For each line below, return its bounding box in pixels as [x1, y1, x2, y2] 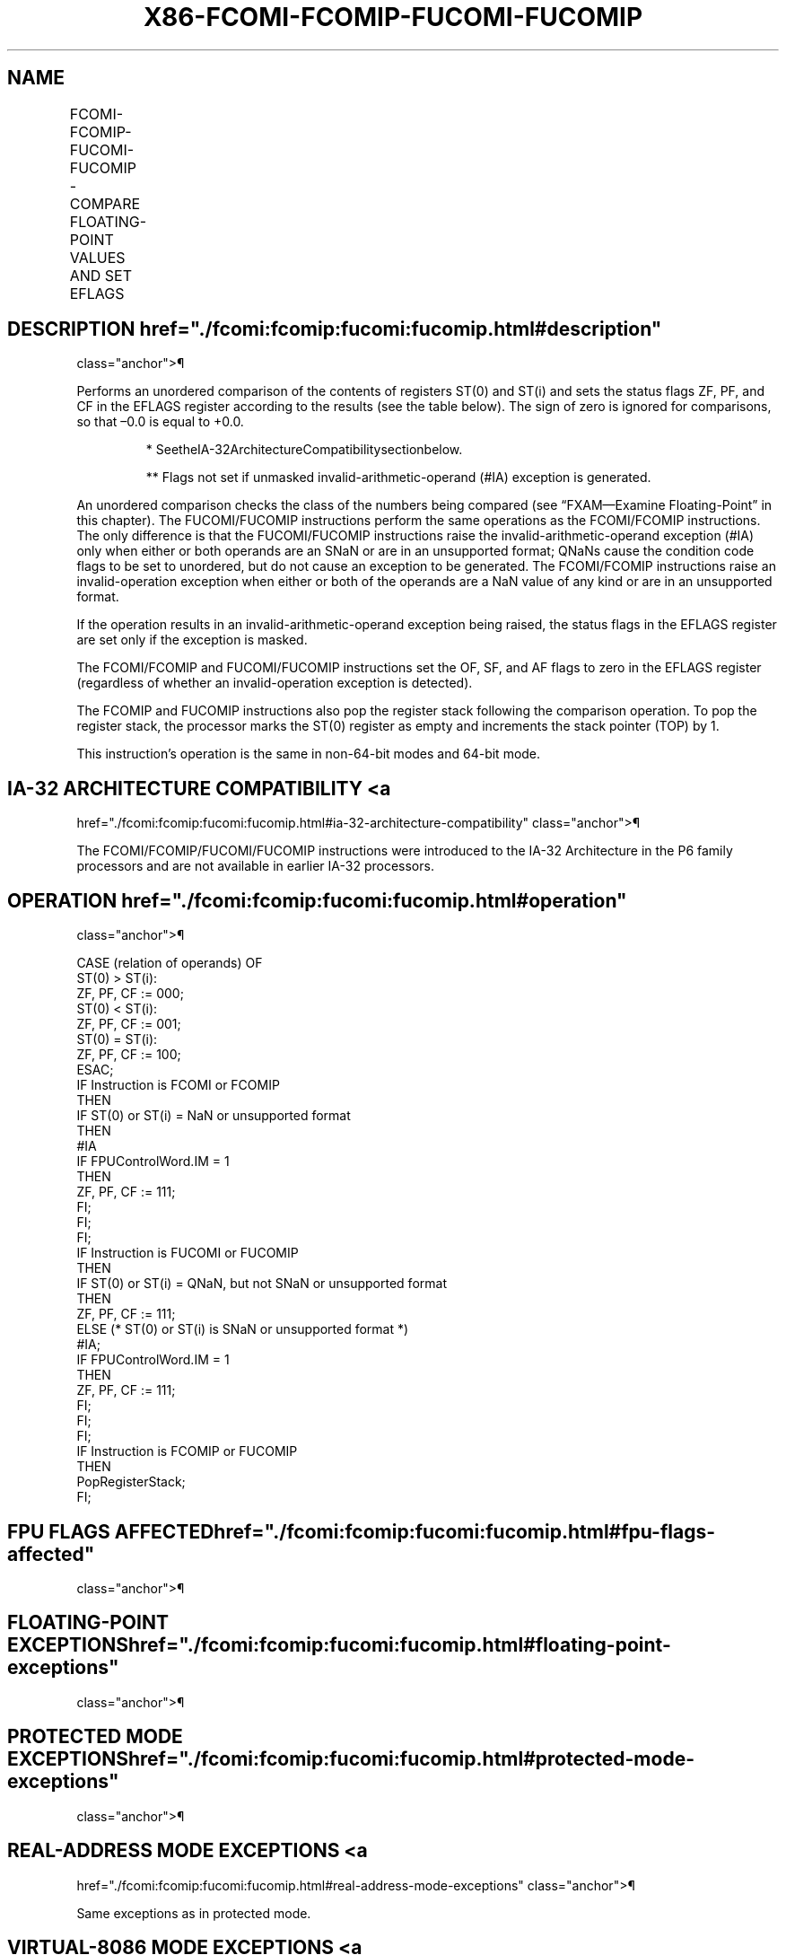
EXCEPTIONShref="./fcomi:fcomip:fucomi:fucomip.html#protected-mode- [7, 1748, 694, 1771]
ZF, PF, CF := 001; [76, 1016, 181, 1032]
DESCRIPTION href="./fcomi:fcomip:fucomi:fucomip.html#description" [7, 318, 662, 341]
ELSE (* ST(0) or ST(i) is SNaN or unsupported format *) [76, 1321, 409, 1337]
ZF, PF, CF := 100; [76, 1047, 181, 1063]
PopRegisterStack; [76, 1474, 186, 1490]
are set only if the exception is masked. [76, 632, 308, 648]
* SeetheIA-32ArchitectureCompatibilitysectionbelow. [145, 442, 463, 458]
